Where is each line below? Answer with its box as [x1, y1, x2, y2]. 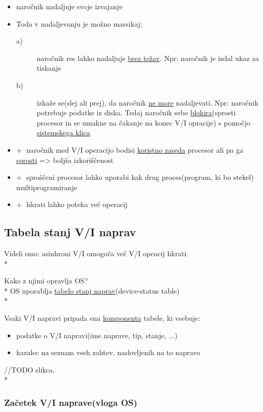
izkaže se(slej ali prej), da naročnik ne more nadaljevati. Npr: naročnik [36, 97, 258, 108]
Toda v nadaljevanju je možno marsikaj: [16, 18, 143, 29]
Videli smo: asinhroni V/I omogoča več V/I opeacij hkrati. [4, 248, 189, 259]
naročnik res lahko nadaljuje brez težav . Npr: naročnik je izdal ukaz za [36, 52, 259, 63]
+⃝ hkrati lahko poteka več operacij [16, 199, 128, 210]
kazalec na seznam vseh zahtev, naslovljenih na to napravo [16, 347, 200, 358]
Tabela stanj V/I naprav [4, 224, 136, 240]
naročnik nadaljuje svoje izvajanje [16, 1, 123, 11]
